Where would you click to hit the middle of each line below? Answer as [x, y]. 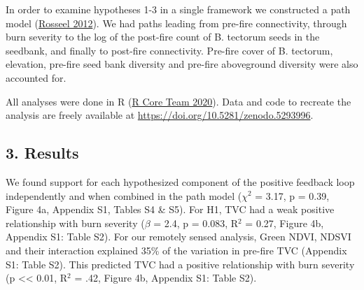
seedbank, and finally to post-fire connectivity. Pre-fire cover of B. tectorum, [169, 50]
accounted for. [36, 77]
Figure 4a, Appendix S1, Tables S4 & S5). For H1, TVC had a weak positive [170, 209]
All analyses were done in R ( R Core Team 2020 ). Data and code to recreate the [178, 101]
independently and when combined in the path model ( [124, 195]
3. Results [42, 153]
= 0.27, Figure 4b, [285, 223]
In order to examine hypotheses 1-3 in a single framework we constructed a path [178, 9]
